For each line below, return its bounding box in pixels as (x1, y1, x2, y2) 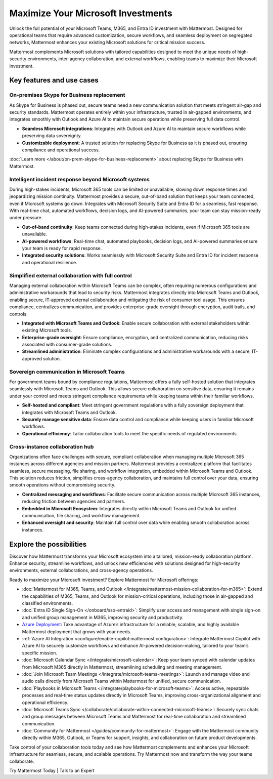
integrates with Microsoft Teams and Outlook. (22, 409, 117, 415)
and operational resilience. (22, 259, 78, 265)
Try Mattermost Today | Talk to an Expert (9, 767, 95, 774)
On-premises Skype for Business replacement (9, 92, 126, 99)
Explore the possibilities (9, 540, 87, 549)
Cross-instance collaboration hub (9, 443, 94, 450)
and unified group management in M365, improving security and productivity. (22, 614, 184, 620)
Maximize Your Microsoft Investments (9, 8, 173, 19)
